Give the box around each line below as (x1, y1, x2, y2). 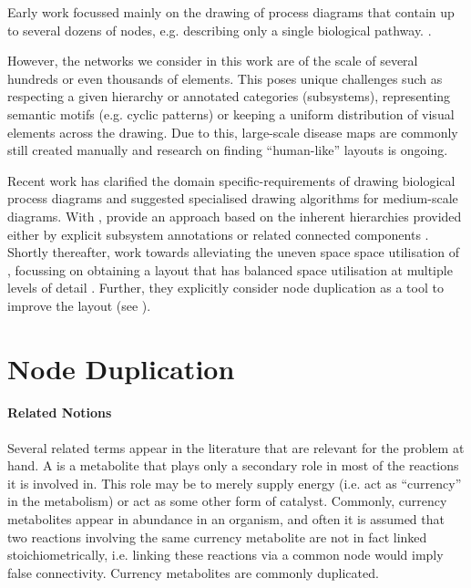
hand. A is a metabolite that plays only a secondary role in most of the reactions (7, 456, 459, 475)
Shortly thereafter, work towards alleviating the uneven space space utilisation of (7, 242, 459, 262)
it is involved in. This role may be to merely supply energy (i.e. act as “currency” (7, 473, 462, 492)
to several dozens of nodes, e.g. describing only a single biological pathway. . (7, 20, 432, 39)
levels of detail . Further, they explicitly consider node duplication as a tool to (7, 278, 444, 297)
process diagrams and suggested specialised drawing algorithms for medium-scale (7, 189, 458, 208)
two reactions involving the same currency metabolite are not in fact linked (7, 527, 427, 546)
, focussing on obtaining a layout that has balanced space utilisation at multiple (7, 260, 453, 279)
